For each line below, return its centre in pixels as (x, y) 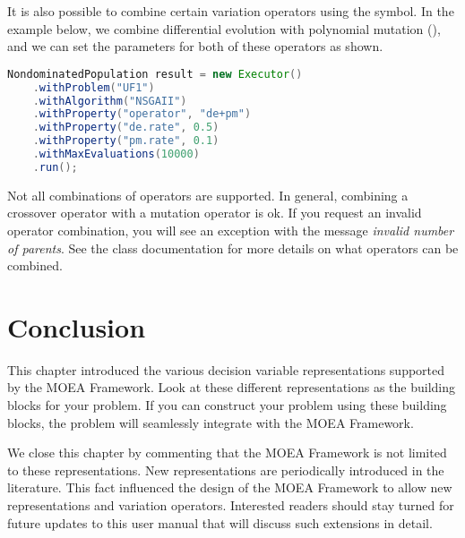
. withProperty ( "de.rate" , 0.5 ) (126, 128)
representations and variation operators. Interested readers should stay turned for (231, 505)
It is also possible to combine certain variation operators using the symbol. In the (231, 11)
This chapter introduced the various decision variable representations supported (226, 369)
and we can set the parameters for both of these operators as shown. (195, 46)
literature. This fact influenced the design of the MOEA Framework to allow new (230, 487)
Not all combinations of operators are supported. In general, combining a (208, 195)
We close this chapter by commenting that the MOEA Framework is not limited (227, 453)
